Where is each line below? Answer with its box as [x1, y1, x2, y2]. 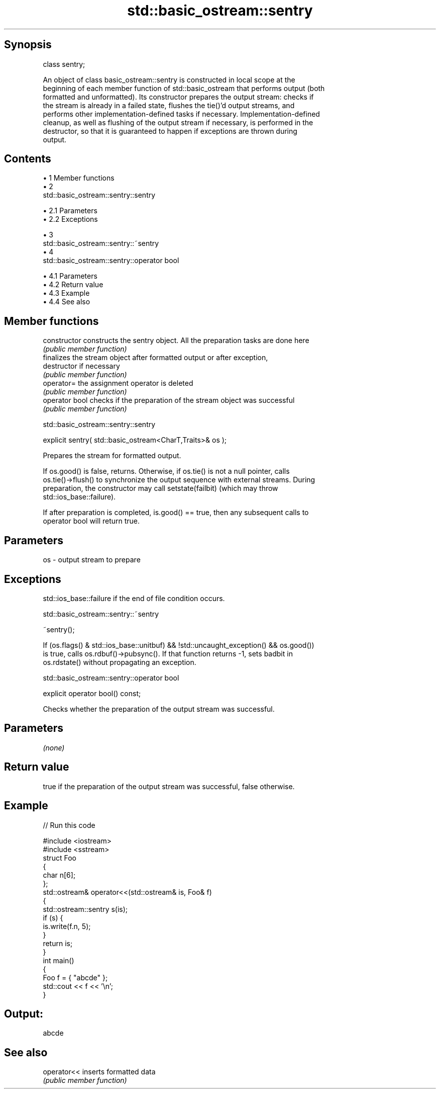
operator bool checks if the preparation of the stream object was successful [43, 396, 295, 405]
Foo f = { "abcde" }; [43, 973, 108, 982]
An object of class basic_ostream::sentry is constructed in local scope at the [43, 75, 295, 84]
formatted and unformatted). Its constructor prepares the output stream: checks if [43, 92, 314, 101]
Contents [4, 152, 51, 165]
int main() [43, 956, 74, 965]
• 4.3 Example [43, 289, 90, 298]
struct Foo [43, 853, 76, 862]
